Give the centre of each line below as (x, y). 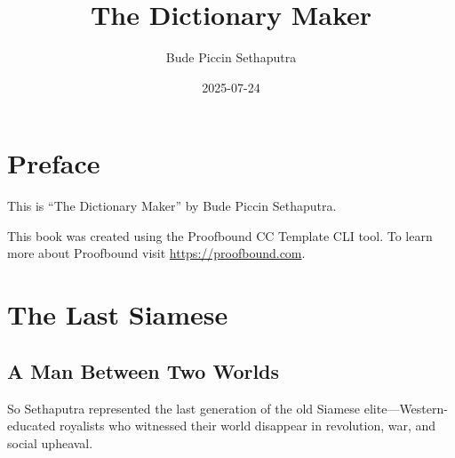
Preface (54, 163)
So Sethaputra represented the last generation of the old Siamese (184, 408)
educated (32, 426)
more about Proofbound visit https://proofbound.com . (156, 253)
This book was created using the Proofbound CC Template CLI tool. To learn (220, 235)
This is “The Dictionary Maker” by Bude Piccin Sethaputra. (172, 206)
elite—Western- (406, 408)
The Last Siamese (118, 314)
